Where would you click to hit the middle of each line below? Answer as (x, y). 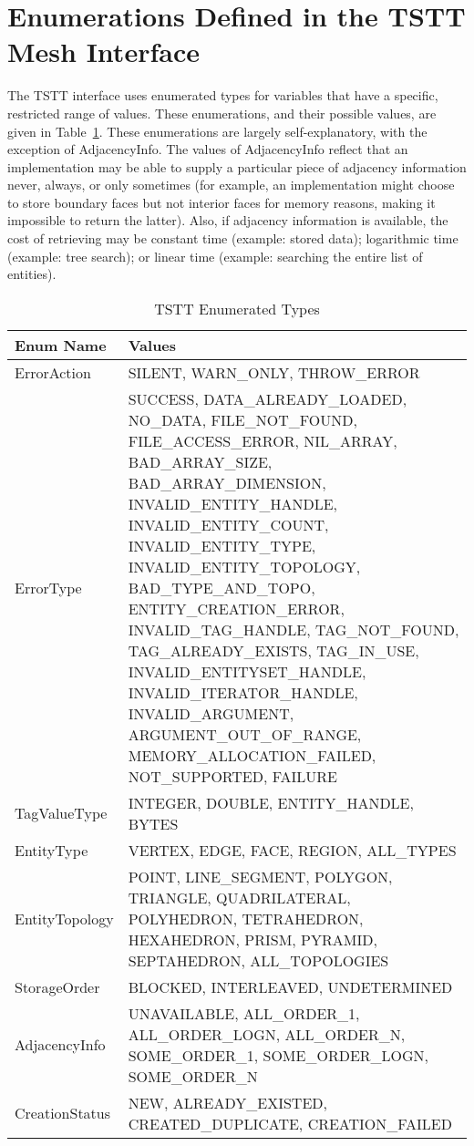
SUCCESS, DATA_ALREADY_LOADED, (268, 398)
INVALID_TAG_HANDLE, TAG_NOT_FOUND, (294, 629)
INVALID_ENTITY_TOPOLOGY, (244, 566)
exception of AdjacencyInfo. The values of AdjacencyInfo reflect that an (208, 149)
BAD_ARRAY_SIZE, (200, 461)
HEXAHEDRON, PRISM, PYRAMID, (252, 939)
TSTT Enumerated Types (237, 308)
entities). (32, 274)
